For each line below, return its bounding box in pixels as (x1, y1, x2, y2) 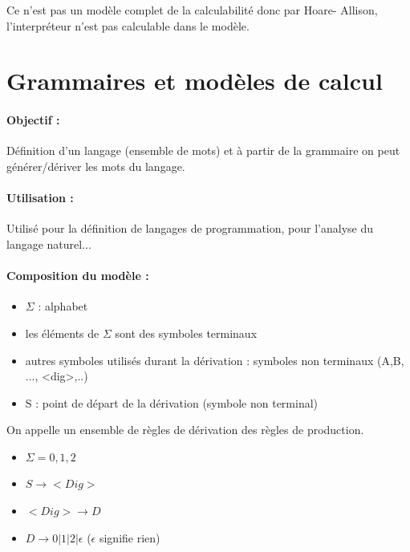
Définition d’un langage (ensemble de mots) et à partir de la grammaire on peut (6, 142, 400, 159)
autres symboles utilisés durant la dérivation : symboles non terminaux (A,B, (25, 351, 404, 368)
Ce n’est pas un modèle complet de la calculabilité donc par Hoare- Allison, (6, 2, 378, 18)
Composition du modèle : (6, 267, 149, 284)
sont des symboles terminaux (115, 324, 258, 341)
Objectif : (6, 112, 60, 128)
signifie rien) (99, 529, 160, 546)
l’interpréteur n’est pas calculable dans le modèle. (6, 17, 250, 34)
